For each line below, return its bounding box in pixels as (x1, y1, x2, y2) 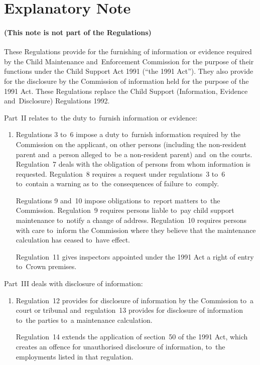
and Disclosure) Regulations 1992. (4, 95, 110, 106)
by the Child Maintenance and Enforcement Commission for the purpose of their (4, 56, 254, 66)
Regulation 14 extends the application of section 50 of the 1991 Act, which (16, 331, 248, 342)
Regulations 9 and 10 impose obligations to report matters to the (16, 195, 220, 205)
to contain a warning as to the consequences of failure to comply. (16, 178, 219, 189)
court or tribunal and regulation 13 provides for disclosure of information (16, 305, 243, 315)
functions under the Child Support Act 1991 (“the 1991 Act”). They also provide (4, 66, 253, 76)
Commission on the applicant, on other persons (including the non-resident (16, 139, 246, 149)
